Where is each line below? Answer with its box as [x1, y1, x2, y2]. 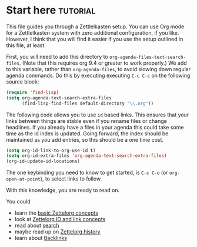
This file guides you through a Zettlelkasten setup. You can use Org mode [6, 23, 185, 30]
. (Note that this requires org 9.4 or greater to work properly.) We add [19, 59, 187, 66]
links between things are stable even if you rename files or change [6, 117, 168, 124]
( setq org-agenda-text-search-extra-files [6, 95, 112, 101]
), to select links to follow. [40, 175, 102, 182]
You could [6, 198, 31, 205]
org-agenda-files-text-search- [109, 54, 186, 60]
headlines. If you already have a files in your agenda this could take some [6, 123, 184, 131]
